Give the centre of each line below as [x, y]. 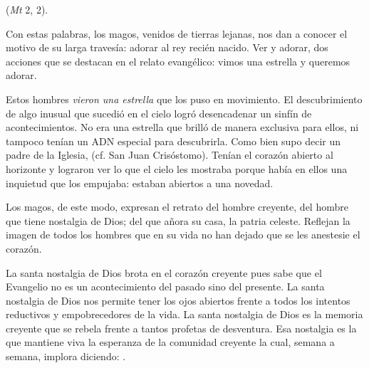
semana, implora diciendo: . [66, 356]
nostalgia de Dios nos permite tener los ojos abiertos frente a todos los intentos [178, 300]
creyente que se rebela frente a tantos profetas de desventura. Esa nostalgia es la [181, 328]
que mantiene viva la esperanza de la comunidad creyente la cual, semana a [170, 342]
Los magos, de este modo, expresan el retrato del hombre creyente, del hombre [177, 207]
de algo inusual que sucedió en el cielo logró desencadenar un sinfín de [159, 113]
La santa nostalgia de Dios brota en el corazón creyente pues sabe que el [164, 272]
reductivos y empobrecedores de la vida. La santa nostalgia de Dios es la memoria [184, 314]
